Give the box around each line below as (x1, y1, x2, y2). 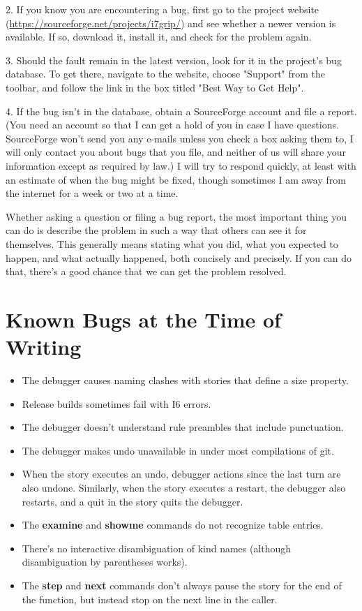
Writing (6, 332, 82, 361)
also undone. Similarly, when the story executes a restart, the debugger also (22, 480, 346, 494)
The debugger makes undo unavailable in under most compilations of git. (22, 443, 334, 457)
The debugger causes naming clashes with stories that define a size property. (22, 373, 349, 387)
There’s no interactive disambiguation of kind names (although (22, 540, 292, 555)
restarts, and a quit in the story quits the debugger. (22, 494, 243, 508)
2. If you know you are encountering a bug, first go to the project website (6, 2, 319, 16)
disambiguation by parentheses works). (22, 554, 188, 569)
